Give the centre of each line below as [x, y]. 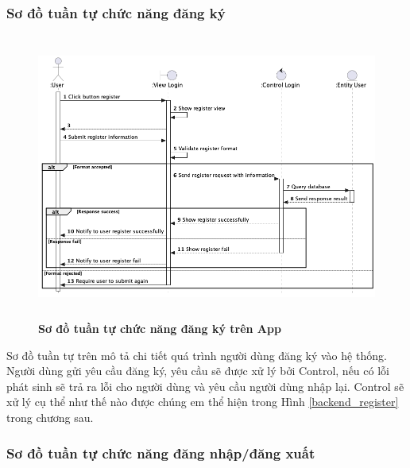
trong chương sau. [50, 418]
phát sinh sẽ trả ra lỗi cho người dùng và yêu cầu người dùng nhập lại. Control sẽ [205, 386]
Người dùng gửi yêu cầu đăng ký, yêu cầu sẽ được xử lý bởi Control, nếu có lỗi [198, 371]
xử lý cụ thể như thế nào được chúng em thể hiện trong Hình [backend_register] [203, 402]
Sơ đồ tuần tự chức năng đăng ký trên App [160, 329]
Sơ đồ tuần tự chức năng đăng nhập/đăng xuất [161, 453]
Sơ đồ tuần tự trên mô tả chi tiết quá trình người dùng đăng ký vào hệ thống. [197, 355]
